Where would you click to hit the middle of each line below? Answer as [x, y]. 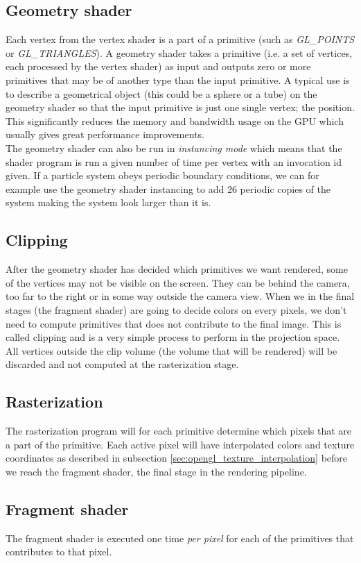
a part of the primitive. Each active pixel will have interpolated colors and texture [180, 444]
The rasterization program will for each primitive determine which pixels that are [179, 431]
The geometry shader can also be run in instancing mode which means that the [174, 148]
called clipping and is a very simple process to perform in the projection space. [173, 337]
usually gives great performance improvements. [105, 134]
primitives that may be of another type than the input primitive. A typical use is [178, 79]
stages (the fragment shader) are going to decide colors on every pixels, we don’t [176, 309]
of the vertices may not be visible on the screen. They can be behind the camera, [178, 282]
